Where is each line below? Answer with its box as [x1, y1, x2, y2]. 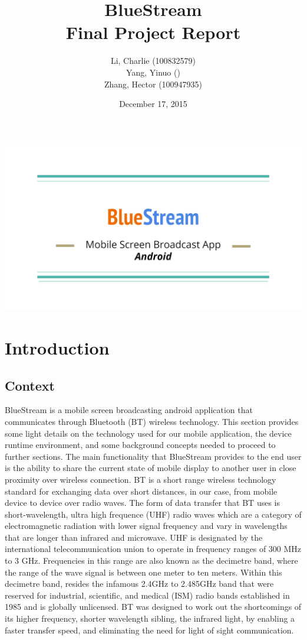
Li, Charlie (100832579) [110, 54, 196, 67]
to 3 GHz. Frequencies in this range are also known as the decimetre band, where [5, 554, 298, 567]
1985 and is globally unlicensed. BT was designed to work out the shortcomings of [5, 600, 302, 613]
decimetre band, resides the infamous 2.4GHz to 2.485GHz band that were [5, 577, 274, 590]
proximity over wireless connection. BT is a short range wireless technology [5, 473, 276, 485]
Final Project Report [65, 20, 241, 44]
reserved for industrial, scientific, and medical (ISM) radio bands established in [5, 589, 290, 601]
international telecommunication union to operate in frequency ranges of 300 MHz [5, 542, 302, 555]
